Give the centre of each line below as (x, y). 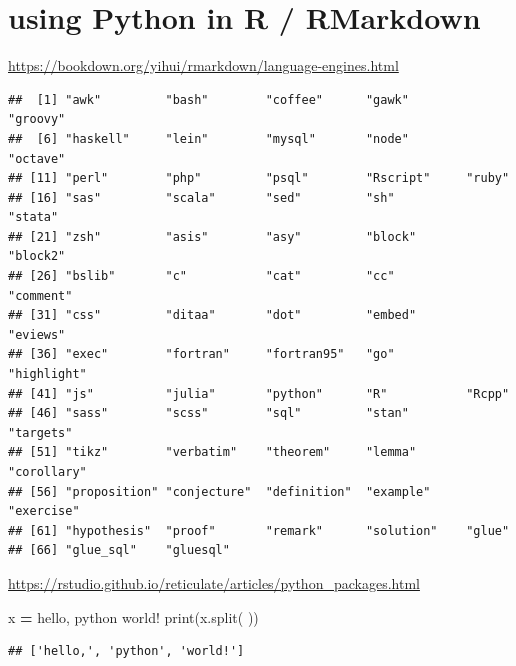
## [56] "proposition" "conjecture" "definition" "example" (219, 491)
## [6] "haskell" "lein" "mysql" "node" (208, 138)
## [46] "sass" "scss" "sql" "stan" (208, 413)
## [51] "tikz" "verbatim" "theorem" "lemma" (212, 452)
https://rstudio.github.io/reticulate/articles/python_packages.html (214, 582)
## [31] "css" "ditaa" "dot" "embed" (212, 315)
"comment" (40, 295)
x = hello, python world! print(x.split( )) (133, 616)
